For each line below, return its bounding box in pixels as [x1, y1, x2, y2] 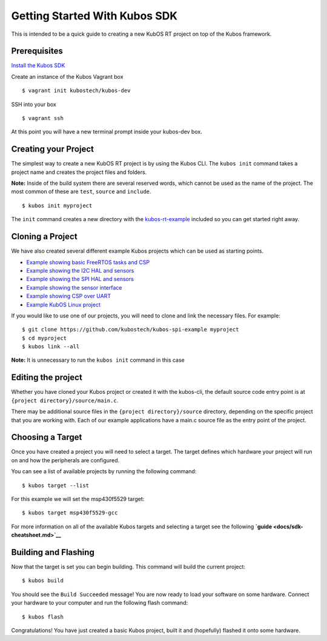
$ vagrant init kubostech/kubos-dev [22, 87, 131, 94]
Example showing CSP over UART [26, 293, 111, 300]
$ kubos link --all [22, 343, 80, 350]
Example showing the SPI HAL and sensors [26, 276, 134, 283]
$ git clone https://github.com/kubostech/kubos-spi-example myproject [22, 326, 239, 333]
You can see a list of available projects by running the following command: [11, 468, 197, 475]
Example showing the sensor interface [26, 284, 122, 291]
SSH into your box [11, 101, 57, 108]
